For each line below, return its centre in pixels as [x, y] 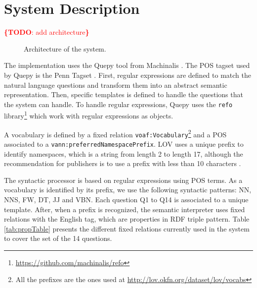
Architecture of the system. [65, 48]
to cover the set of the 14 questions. [58, 238]
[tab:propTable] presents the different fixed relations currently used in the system [127, 228]
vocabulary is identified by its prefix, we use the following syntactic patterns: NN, [128, 190]
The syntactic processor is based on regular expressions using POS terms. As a [123, 180]
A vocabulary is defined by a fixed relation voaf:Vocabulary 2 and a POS [115, 133]
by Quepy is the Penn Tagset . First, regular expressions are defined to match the [128, 75]
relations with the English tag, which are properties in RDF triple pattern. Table [127, 219]
